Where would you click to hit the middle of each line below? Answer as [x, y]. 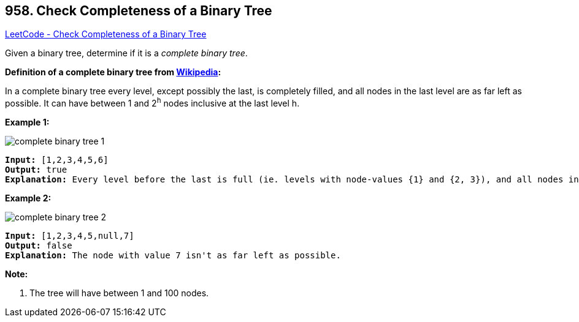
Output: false [39, 246]
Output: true [36, 170]
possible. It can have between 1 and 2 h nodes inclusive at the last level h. [152, 103]
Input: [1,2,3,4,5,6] [57, 160]
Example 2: [28, 198]
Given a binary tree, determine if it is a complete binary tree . [126, 53]
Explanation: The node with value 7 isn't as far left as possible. [173, 256]
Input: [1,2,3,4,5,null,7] [70, 236]
